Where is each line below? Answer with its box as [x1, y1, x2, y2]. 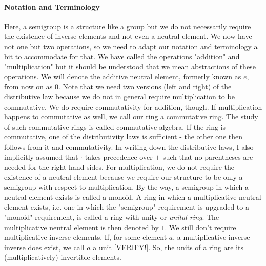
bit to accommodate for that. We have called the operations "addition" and [4, 51, 240, 62]
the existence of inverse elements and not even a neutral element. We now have [4, 31, 252, 42]
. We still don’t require [165, 221, 236, 232]
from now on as [4, 81, 53, 92]
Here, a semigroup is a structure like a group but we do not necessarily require [4, 21, 251, 31]
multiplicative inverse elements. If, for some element [4, 232, 167, 242]
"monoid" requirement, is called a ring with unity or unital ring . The [4, 212, 219, 222]
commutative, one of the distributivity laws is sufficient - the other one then [4, 131, 243, 142]
